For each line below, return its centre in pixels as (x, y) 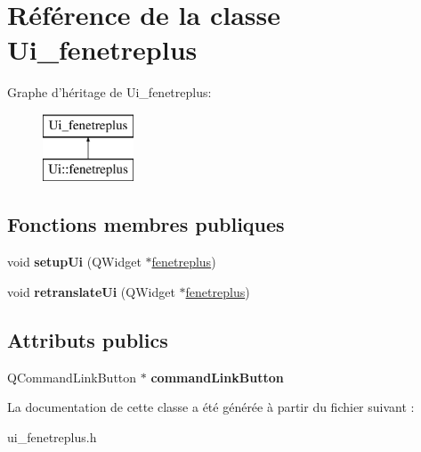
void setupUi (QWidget (74, 262)
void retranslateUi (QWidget (91, 291)
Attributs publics (88, 339)
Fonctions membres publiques (146, 224)
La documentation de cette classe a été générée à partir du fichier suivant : (211, 407)
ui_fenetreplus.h (52, 436)
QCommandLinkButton (72, 377)
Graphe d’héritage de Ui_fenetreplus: (109, 92)
